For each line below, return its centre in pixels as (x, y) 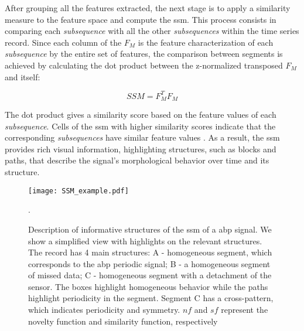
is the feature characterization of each (206, 42)
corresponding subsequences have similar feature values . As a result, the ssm (142, 137)
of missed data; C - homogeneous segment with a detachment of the (150, 275)
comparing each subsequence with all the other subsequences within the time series (152, 31)
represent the (245, 310)
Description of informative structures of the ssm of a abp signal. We (150, 229)
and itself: (23, 76)
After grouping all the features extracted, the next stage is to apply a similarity (148, 8)
